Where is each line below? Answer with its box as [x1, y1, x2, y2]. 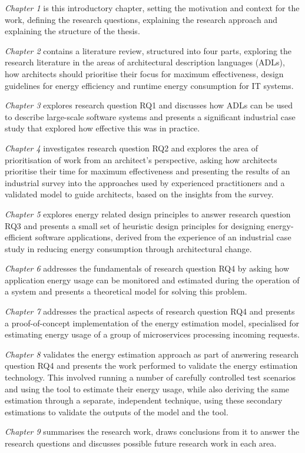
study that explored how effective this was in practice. [5, 122, 200, 134]
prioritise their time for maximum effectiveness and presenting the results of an [5, 165, 290, 177]
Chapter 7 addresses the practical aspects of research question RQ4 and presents [5, 305, 295, 318]
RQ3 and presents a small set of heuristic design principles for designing [5, 219, 265, 232]
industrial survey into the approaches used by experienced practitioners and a [5, 176, 285, 189]
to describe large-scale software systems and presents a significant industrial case [5, 110, 296, 123]
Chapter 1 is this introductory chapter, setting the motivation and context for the [5, 2, 300, 14]
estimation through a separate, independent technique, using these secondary [5, 394, 283, 406]
